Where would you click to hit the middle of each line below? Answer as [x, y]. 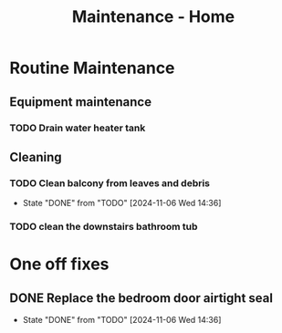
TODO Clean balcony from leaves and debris [110, 182]
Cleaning [36, 157]
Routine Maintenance [92, 68]
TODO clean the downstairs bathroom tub [104, 227]
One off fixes [59, 264]
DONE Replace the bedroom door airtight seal [141, 298]
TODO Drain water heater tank [78, 128]
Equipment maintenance [81, 102]
